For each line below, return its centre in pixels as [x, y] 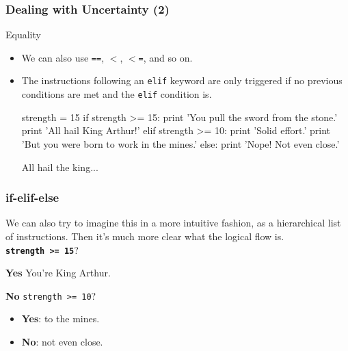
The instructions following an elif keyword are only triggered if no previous [182, 80]
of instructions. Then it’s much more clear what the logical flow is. [145, 236]
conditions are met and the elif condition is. [117, 94]
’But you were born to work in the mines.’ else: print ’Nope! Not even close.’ [180, 143]
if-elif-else [32, 197]
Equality [23, 35]
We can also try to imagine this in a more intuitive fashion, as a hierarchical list [173, 223]
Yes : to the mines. [61, 318]
